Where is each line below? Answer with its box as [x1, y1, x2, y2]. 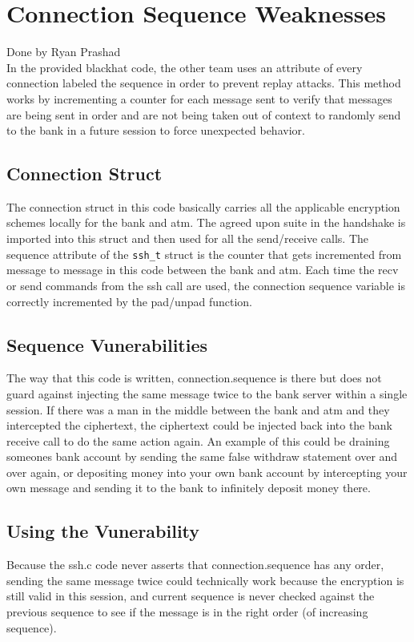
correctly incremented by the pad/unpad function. [6, 293, 252, 309]
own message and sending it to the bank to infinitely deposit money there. [6, 479, 371, 496]
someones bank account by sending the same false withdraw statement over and [6, 448, 398, 465]
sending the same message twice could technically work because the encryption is [6, 571, 404, 588]
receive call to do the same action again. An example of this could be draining [6, 432, 390, 449]
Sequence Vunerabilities [6, 332, 208, 357]
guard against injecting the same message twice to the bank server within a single [6, 385, 408, 402]
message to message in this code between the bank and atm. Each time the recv [6, 261, 399, 278]
